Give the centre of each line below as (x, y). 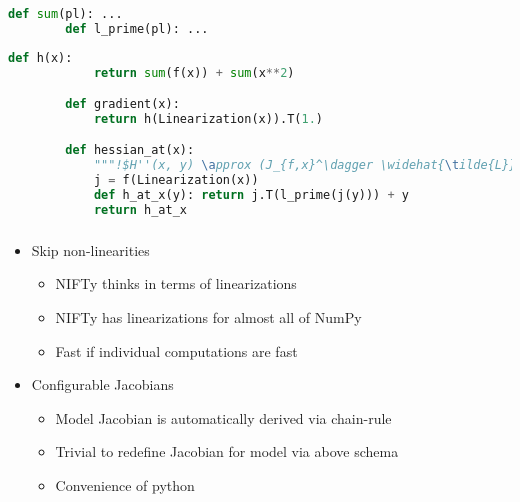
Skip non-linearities (90, 249)
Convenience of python (125, 484)
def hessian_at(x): (130, 150)
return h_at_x (140, 209)
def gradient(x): (122, 104)
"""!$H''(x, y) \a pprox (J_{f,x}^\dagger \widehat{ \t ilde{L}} (305, 165)
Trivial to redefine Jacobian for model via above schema (227, 451)
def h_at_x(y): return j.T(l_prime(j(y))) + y (251, 195)
